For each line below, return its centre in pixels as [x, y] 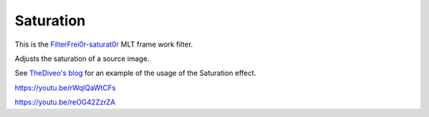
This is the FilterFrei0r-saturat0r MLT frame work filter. [104, 44]
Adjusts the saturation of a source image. [82, 58]
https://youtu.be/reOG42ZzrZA [65, 102]
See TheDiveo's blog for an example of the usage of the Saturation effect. [135, 73]
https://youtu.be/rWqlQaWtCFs [65, 88]
